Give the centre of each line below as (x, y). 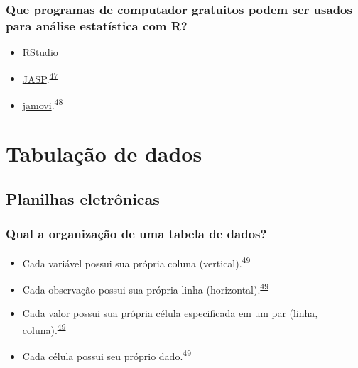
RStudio (40, 52)
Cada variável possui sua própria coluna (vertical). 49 (136, 262)
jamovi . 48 (43, 104)
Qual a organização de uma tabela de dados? (136, 234)
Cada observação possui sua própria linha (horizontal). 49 (146, 288)
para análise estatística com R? (97, 25)
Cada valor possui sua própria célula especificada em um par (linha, (170, 313)
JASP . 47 (40, 77)
